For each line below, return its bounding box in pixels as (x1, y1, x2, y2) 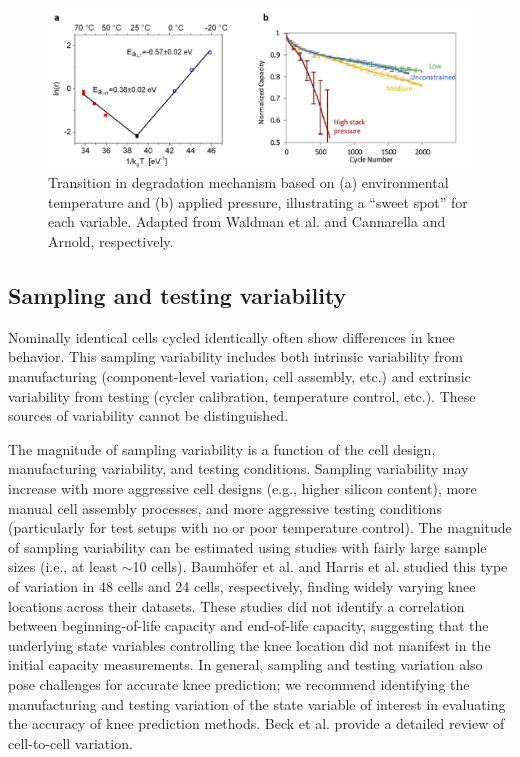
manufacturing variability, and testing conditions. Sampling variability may (8, 458, 469, 479)
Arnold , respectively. (48, 231, 174, 252)
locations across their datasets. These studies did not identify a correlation (8, 595, 465, 616)
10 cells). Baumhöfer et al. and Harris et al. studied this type (132, 556, 508, 577)
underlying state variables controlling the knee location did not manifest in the (8, 634, 491, 655)
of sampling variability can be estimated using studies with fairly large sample (8, 536, 487, 557)
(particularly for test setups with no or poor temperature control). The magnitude (8, 517, 512, 538)
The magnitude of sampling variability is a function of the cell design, (8, 438, 436, 459)
